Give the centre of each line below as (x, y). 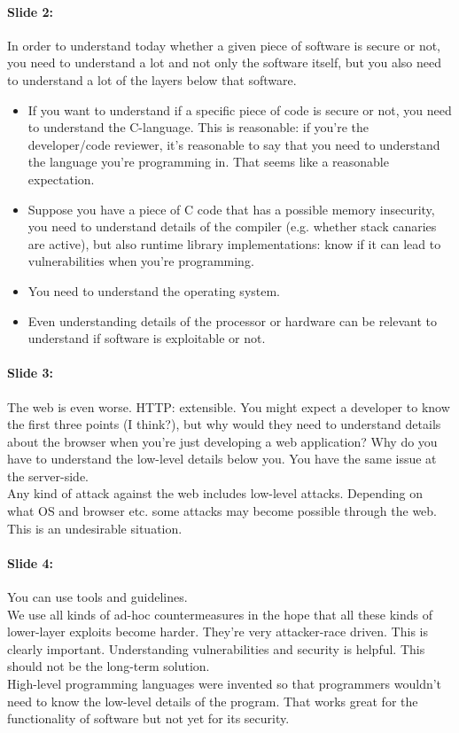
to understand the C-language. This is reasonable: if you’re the (198, 127)
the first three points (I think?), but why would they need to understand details (224, 424)
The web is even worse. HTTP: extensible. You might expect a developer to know (229, 406)
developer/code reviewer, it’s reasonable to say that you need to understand (234, 144)
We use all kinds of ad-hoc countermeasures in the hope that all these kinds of (220, 614)
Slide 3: (31, 373)
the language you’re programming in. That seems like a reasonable (208, 162)
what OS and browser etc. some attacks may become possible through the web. (222, 511)
